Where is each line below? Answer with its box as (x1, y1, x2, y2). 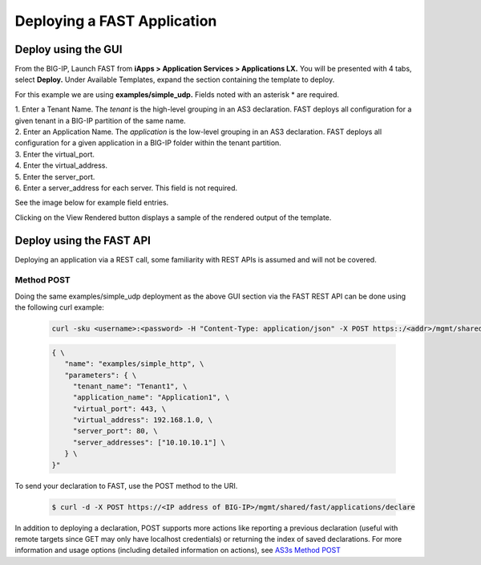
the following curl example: (14, 303, 104, 312)
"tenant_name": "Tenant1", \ (72, 381, 188, 391)
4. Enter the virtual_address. (14, 161, 108, 170)
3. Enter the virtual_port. (14, 149, 95, 159)
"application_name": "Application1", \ (72, 393, 230, 402)
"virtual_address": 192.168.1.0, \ (72, 416, 212, 425)
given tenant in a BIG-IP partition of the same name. (14, 116, 186, 125)
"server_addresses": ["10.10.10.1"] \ (72, 437, 226, 447)
